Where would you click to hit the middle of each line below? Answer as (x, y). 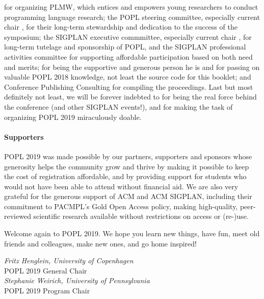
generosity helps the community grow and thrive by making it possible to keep (127, 166)
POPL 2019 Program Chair (47, 291)
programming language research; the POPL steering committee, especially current (132, 17)
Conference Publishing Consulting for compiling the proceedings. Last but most (129, 86)
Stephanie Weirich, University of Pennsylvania (77, 280)
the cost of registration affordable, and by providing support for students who (125, 176)
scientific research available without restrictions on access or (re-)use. (141, 216)
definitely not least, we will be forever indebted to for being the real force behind (130, 97)
